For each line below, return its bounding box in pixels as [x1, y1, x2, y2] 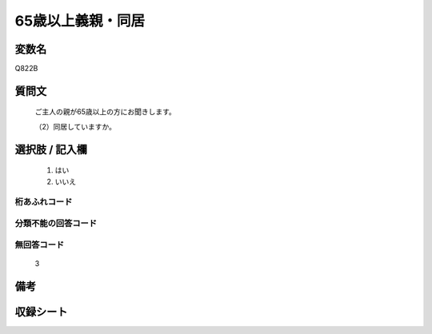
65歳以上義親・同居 [14, 12, 146, 30]
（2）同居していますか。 [34, 121, 116, 131]
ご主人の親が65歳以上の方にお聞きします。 [34, 107, 176, 117]
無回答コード [14, 239, 65, 250]
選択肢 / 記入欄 [14, 142, 88, 156]
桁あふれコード [14, 197, 73, 208]
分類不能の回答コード [14, 217, 98, 229]
